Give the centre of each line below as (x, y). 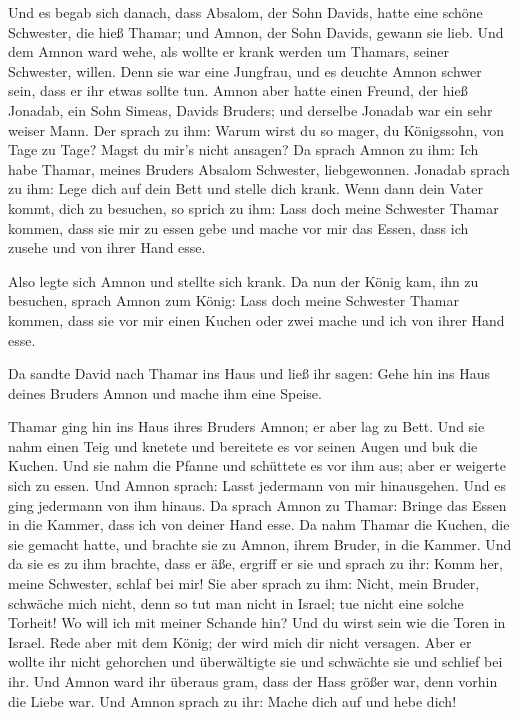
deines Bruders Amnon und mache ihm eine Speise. (165, 392)
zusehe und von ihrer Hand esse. (107, 247)
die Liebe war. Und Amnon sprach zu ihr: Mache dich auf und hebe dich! (232, 700)
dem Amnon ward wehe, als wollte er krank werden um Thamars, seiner (229, 51)
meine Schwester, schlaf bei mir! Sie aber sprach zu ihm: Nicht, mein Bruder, (244, 583)
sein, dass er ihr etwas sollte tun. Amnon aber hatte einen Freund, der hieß (238, 90)
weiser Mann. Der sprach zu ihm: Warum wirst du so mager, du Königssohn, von (256, 129)
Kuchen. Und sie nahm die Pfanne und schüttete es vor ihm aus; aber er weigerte (257, 465)
